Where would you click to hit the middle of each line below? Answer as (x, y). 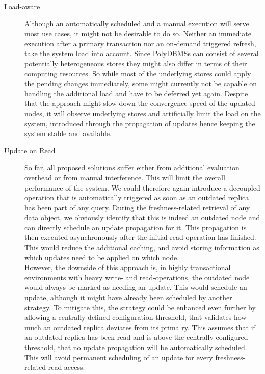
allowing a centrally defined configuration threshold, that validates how (136, 317)
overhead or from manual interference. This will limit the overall (125, 177)
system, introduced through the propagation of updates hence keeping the (140, 123)
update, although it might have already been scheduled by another (128, 297)
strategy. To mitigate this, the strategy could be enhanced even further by (140, 307)
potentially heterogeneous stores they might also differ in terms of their (136, 63)
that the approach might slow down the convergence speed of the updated (140, 103)
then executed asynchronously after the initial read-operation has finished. (140, 237)
